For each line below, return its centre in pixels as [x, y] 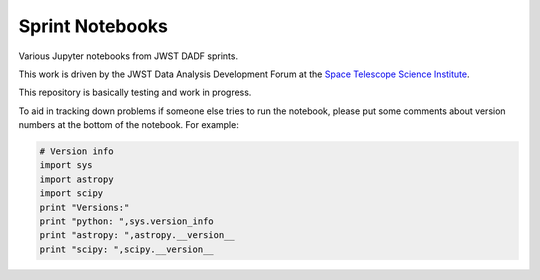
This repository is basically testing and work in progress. [135, 92]
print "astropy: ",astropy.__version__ [137, 235]
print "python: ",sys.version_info [126, 221]
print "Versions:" [84, 207]
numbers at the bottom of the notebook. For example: [128, 125]
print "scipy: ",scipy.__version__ [126, 249]
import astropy [76, 179]
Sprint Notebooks [93, 26]
